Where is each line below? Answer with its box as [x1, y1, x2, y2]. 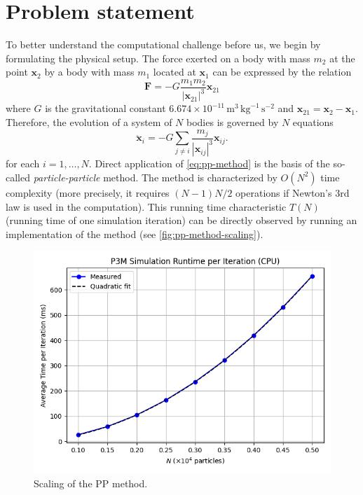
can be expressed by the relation [212, 64, 352, 79]
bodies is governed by [186, 114, 279, 129]
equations [292, 114, 334, 129]
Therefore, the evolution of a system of [6, 114, 172, 129]
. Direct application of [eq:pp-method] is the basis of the [88, 156, 330, 171]
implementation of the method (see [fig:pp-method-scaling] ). [6, 226, 263, 241]
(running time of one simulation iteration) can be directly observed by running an [6, 213, 357, 228]
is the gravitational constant [45, 101, 166, 116]
